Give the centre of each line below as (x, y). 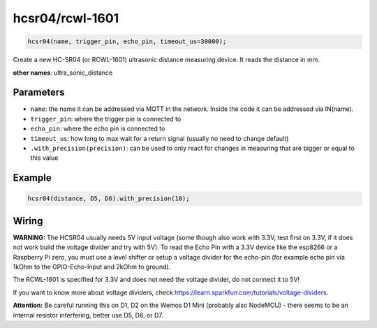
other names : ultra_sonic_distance (63, 73)
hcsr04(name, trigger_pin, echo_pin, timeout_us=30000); (127, 42)
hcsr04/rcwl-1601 (66, 18)
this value (44, 158)
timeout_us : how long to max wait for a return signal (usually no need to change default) (160, 138)
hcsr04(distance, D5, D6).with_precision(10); (109, 199)
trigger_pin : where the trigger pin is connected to (106, 119)
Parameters (39, 92)
